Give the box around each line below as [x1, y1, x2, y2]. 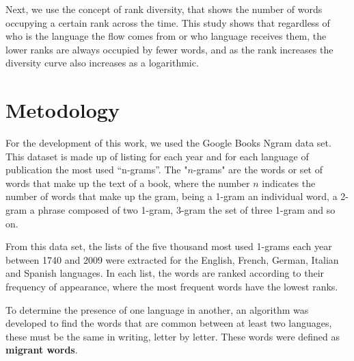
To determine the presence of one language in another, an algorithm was [5, 302, 309, 316]
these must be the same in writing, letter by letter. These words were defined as [5, 329, 340, 343]
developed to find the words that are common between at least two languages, [5, 316, 332, 330]
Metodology [5, 96, 120, 124]
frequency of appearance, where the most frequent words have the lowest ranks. [5, 279, 338, 294]
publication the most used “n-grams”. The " [5, 162, 188, 177]
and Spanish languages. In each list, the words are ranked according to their [5, 266, 325, 280]
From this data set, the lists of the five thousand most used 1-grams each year [5, 239, 332, 253]
